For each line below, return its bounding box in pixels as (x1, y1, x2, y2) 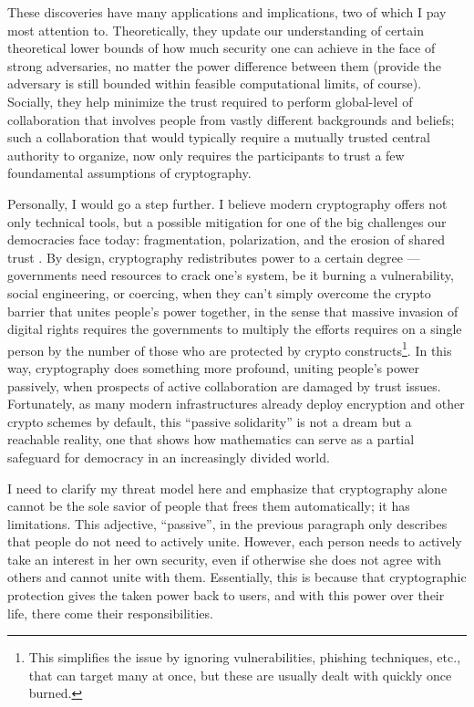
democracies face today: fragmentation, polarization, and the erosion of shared (7, 230, 445, 249)
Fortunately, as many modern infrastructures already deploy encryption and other (7, 394, 465, 413)
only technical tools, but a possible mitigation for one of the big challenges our (7, 212, 447, 231)
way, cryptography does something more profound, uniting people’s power (7, 358, 419, 377)
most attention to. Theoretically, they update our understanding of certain (7, 20, 424, 39)
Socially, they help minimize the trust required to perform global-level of (7, 91, 413, 110)
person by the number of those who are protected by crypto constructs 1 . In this (7, 338, 452, 359)
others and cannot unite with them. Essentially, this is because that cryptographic (7, 567, 467, 587)
